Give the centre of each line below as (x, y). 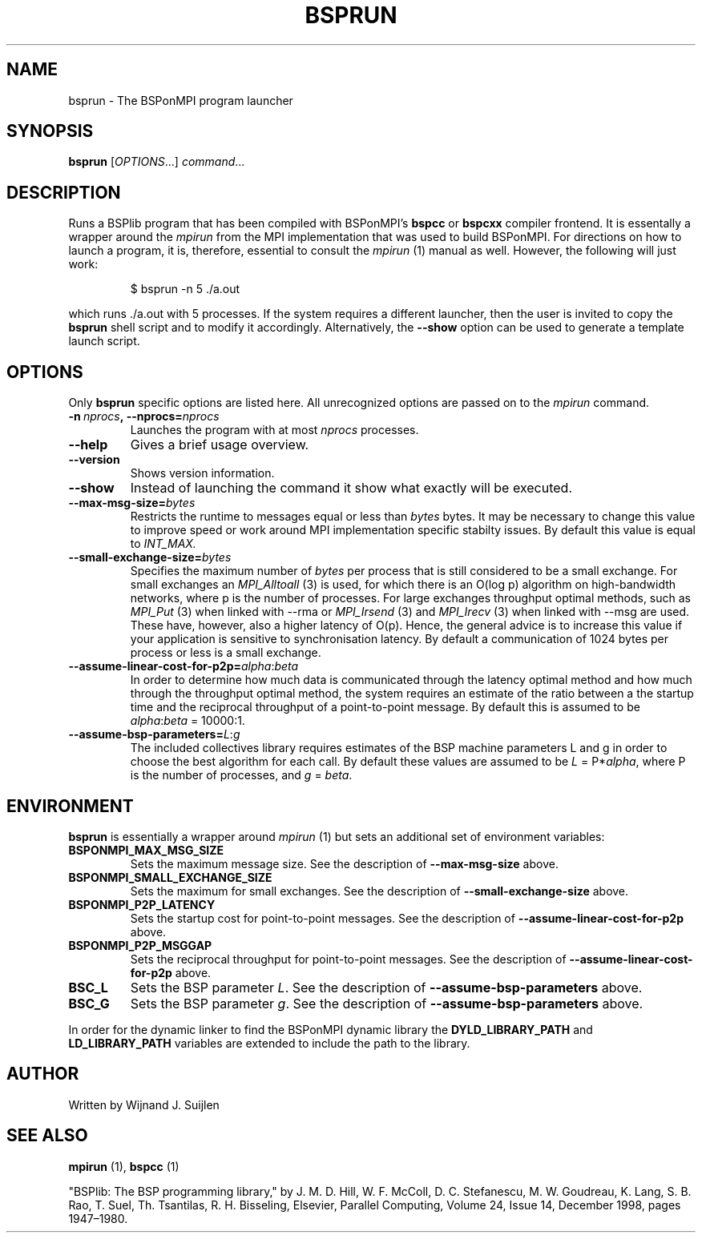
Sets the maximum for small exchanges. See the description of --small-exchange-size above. (379, 891)
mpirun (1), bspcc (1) (124, 1166)
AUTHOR (43, 1074)
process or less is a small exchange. (226, 653)
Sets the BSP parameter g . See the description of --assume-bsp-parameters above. (387, 1003)
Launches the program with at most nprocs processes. (274, 430)
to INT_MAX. (163, 544)
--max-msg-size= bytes (132, 503)
